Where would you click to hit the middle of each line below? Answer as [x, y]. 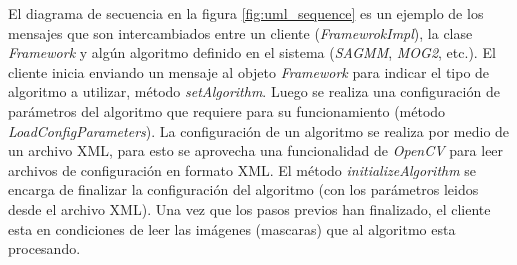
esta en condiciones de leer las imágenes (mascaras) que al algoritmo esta [232, 228]
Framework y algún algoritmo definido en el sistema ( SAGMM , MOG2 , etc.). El [252, 52]
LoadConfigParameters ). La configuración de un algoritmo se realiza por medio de [259, 130]
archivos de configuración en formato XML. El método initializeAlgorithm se [242, 169]
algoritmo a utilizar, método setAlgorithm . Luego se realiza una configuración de [254, 91]
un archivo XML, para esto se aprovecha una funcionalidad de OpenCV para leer [256, 150]
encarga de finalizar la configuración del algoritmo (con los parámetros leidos [243, 189]
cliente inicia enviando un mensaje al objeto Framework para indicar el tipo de [249, 71]
